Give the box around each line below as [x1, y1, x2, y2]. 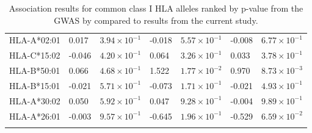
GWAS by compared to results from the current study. [54, 13, 258, 26]
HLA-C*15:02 [9, 49, 60, 62]
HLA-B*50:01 [9, 64, 60, 77]
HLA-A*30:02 [9, 94, 60, 107]
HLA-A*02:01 [9, 34, 60, 46]
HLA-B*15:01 [9, 79, 60, 92]
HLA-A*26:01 [9, 109, 60, 122]
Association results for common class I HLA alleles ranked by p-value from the [9, 2, 303, 14]
